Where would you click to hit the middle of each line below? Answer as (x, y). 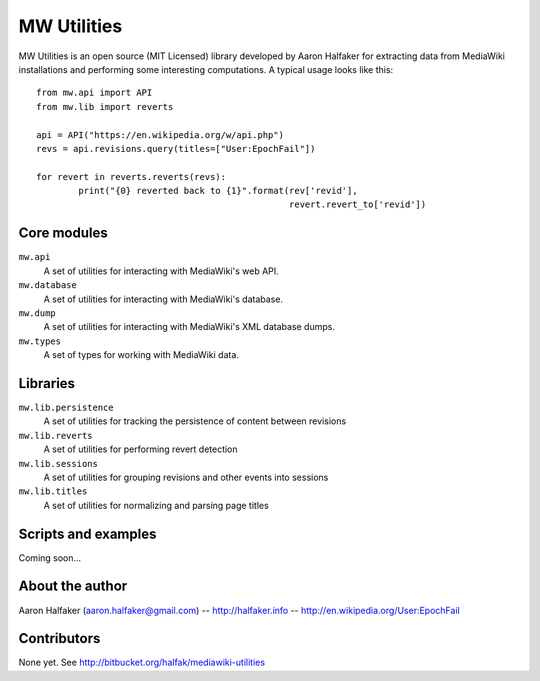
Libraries (46, 383)
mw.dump (37, 313)
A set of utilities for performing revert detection (141, 449)
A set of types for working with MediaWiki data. (141, 355)
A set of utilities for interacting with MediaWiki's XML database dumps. (189, 327)
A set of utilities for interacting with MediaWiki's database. (163, 299)
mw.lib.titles (53, 491)
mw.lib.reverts (56, 435)
